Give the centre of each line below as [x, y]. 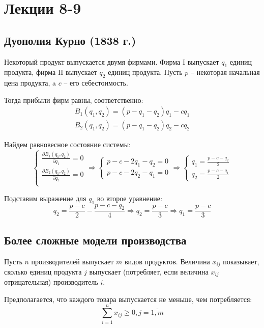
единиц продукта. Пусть [145, 72]
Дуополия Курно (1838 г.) [70, 40]
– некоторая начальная [225, 72]
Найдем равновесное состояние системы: [67, 144]
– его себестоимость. [96, 83]
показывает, [241, 261]
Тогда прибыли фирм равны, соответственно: [74, 100]
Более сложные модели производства [95, 240]
